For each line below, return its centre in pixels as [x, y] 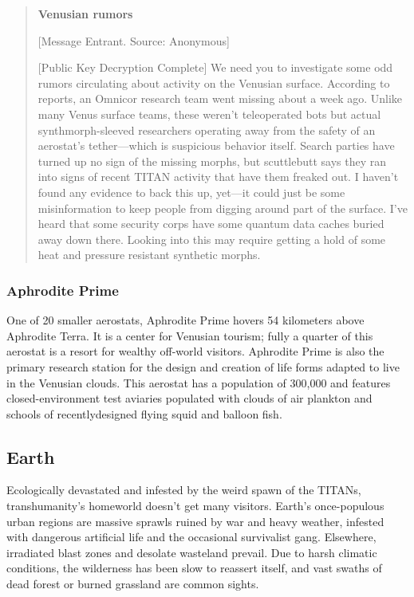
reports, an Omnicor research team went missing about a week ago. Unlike [220, 98]
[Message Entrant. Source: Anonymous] [134, 40]
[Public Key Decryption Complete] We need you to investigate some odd [215, 67]
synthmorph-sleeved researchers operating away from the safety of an [207, 130]
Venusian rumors [85, 14]
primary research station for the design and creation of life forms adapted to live [203, 366]
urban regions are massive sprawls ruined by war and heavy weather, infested [195, 521]
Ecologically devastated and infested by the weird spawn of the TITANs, [184, 490]
